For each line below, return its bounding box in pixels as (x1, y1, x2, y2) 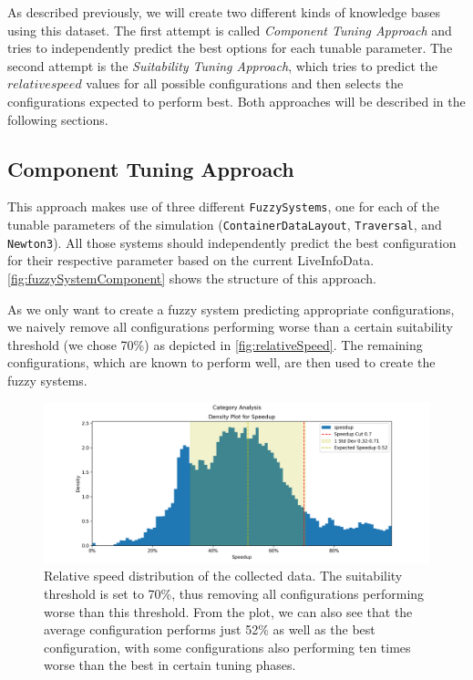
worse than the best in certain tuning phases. (44, 655, 296, 675)
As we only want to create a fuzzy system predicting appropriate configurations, (7, 299, 455, 318)
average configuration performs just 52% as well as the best (44, 620, 375, 639)
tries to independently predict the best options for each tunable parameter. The (7, 38, 453, 57)
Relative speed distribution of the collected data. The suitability (44, 566, 403, 585)
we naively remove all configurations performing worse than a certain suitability (7, 317, 453, 336)
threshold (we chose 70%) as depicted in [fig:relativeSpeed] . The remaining (7, 335, 423, 354)
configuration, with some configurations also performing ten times (44, 637, 411, 656)
